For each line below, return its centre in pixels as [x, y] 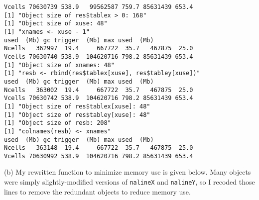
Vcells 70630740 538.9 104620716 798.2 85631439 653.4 [99, 56]
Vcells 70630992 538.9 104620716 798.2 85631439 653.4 [99, 156]
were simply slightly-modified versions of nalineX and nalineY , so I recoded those [129, 182]
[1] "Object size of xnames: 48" [59, 65]
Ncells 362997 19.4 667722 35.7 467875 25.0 [99, 49]
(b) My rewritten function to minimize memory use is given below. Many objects [128, 172]
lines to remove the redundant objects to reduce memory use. [97, 191]
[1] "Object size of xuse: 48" [56, 24]
